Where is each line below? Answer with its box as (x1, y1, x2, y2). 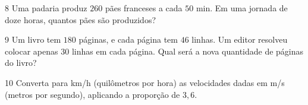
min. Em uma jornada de (196, 2, 288, 14)
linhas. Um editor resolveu (191, 33, 288, 46)
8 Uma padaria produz (5, 2, 87, 14)
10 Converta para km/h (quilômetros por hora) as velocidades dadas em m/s (5, 76, 285, 88)
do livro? (5, 56, 37, 69)
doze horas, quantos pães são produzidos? (5, 13, 156, 26)
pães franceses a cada (105, 2, 183, 14)
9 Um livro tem (5, 33, 61, 46)
